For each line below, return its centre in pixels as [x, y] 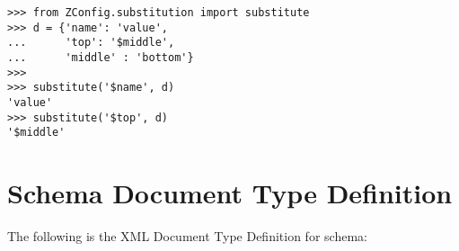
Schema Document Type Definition [230, 193]
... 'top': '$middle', [91, 43]
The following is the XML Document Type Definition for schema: [187, 236]
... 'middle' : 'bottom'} [101, 57]
